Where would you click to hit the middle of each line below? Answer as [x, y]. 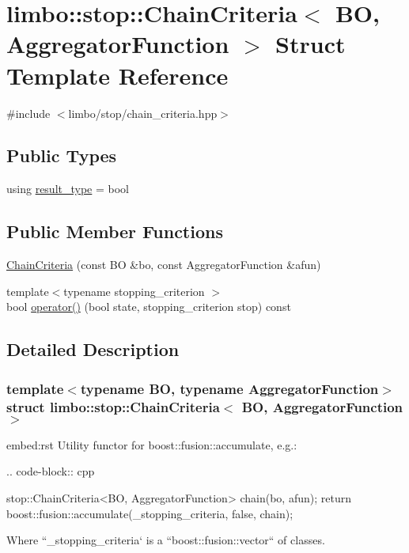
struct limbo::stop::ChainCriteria [113, 406]
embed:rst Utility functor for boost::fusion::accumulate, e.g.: [152, 444]
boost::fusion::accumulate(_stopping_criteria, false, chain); [150, 513]
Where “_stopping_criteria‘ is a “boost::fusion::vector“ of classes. [166, 540]
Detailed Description [93, 349]
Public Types [62, 155]
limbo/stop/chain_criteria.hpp [143, 113]
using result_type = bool [68, 189]
